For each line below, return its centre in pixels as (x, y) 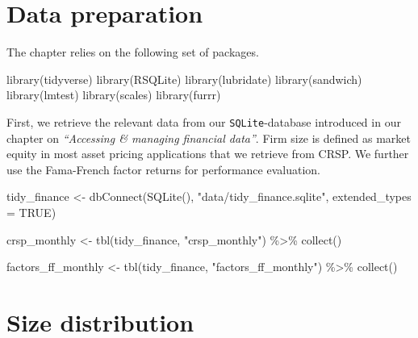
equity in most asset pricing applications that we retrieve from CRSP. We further (208, 154)
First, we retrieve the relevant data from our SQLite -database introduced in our (204, 121)
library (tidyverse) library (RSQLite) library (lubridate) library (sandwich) (184, 79)
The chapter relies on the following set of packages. (133, 52)
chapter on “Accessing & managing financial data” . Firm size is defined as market (209, 138)
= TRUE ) (31, 212)
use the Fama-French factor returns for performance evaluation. (163, 169)
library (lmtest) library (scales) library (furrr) (114, 95)
